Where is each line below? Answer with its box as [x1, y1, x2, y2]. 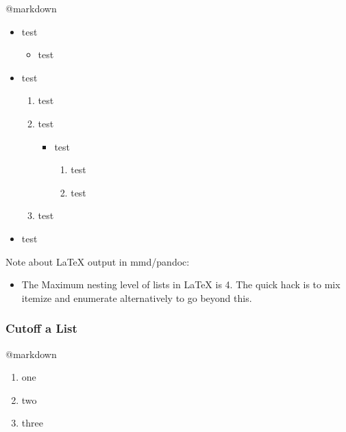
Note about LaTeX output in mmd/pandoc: [5, 254, 190, 268]
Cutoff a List [5, 320, 77, 337]
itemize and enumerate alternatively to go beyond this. [21, 290, 252, 305]
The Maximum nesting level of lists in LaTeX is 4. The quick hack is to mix [21, 277, 341, 292]
